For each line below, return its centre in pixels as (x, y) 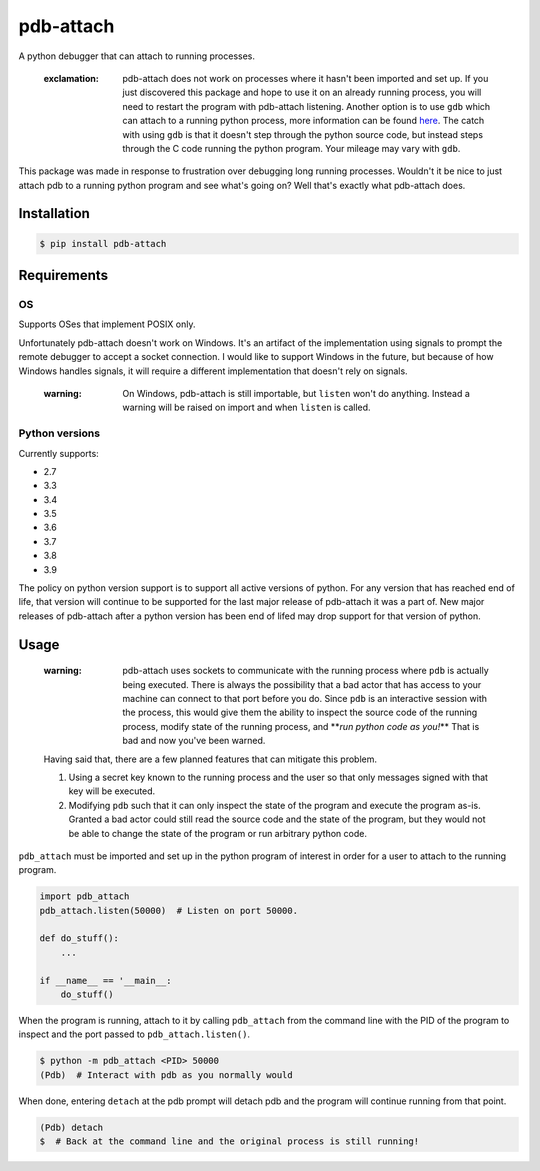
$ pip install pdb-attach (103, 243)
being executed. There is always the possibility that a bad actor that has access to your (302, 684)
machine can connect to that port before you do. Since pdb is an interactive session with (305, 698)
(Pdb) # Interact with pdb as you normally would (166, 1074)
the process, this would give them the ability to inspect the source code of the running (300, 712)
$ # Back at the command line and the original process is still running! (229, 1141)
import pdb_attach (84, 896)
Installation (54, 213)
